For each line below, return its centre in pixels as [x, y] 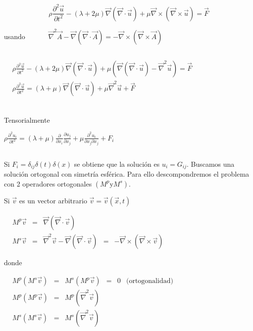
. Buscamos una [210, 164]
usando [15, 36]
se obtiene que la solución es [117, 164]
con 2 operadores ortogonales [48, 183]
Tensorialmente [27, 119]
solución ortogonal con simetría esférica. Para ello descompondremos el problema [127, 174]
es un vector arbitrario [53, 200]
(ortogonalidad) [150, 281]
